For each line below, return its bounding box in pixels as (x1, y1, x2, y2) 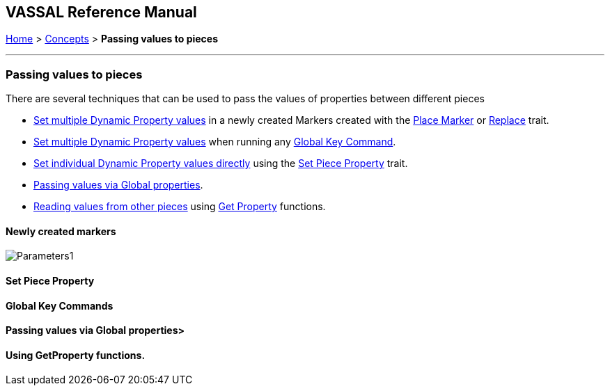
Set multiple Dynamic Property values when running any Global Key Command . (33, 136, 396, 148)
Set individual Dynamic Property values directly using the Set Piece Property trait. (33, 157, 408, 170)
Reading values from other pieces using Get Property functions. (33, 200, 326, 213)
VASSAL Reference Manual (6, 3, 197, 21)
